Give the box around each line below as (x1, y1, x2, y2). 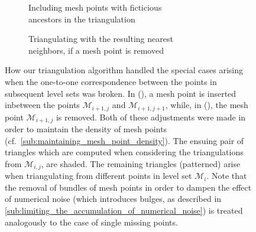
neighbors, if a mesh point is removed (28, 44, 164, 56)
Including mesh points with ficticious (28, 1, 162, 13)
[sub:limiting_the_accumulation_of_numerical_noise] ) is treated (5, 204, 243, 217)
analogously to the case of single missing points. (5, 215, 178, 228)
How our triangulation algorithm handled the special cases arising (5, 64, 243, 76)
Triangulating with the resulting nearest (28, 32, 173, 45)
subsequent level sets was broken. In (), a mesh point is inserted (5, 87, 236, 99)
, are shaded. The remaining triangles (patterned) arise (41, 157, 241, 169)
